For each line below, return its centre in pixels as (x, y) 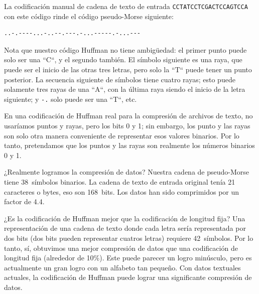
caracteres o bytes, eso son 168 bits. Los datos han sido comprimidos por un (122, 191)
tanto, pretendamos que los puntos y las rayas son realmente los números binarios (129, 145)
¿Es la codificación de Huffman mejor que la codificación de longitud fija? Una (125, 218)
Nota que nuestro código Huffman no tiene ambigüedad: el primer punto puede (125, 49)
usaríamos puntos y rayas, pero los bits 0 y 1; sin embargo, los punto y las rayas (127, 126)
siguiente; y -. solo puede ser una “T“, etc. (71, 99)
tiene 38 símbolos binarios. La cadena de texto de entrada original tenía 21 (120, 182)
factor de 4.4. (24, 201)
